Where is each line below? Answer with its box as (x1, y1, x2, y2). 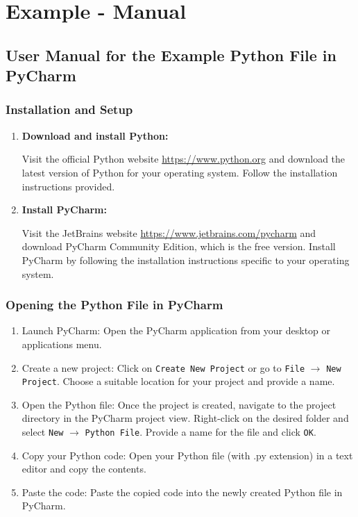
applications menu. (22, 336, 102, 351)
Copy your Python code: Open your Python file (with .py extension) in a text (22, 448, 353, 462)
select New (22, 425, 64, 439)
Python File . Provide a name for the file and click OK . (85, 425, 316, 439)
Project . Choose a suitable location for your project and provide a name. (22, 374, 335, 388)
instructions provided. (22, 179, 115, 193)
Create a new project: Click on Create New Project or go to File (22, 360, 305, 375)
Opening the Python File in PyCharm (6, 296, 223, 313)
